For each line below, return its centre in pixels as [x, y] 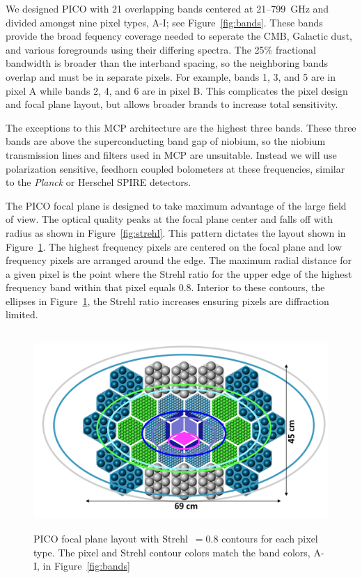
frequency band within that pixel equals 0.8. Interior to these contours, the [165, 287]
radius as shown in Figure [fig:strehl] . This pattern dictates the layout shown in [176, 232]
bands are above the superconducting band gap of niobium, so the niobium [166, 141]
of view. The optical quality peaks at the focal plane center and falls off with [169, 219]
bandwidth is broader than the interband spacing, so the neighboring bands [167, 63]
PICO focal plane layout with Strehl [111, 539]
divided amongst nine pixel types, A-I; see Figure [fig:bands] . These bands [164, 22]
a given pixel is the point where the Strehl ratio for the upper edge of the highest [179, 273]
